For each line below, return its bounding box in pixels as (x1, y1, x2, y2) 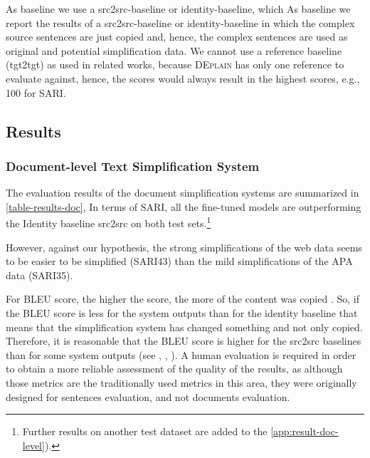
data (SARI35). (6, 267, 73, 282)
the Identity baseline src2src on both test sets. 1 (6, 214, 211, 230)
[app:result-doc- (270, 424, 339, 439)
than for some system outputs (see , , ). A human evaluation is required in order (6, 347, 356, 362)
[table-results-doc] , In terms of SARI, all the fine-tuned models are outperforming (6, 199, 361, 214)
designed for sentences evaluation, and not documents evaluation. (6, 389, 290, 404)
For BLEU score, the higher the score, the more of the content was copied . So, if (6, 291, 359, 306)
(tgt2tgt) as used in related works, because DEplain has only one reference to (6, 57, 344, 72)
